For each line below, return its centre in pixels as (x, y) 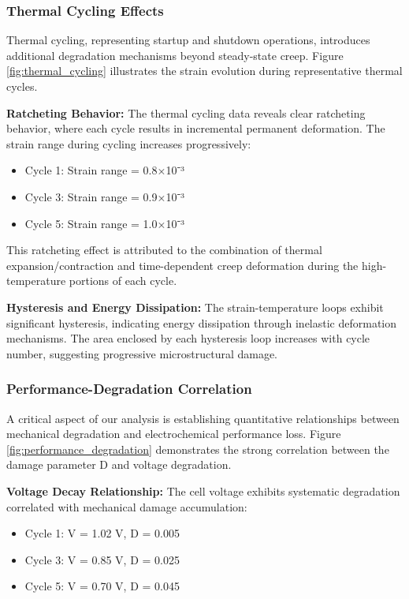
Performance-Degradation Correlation (129, 389)
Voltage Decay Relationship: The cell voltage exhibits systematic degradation (203, 490)
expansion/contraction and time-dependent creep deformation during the (182, 265)
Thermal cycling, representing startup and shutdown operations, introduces (188, 40)
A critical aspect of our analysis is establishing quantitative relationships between (203, 418)
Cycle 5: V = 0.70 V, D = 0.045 (102, 586)
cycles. (22, 86)
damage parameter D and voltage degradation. (119, 464)
